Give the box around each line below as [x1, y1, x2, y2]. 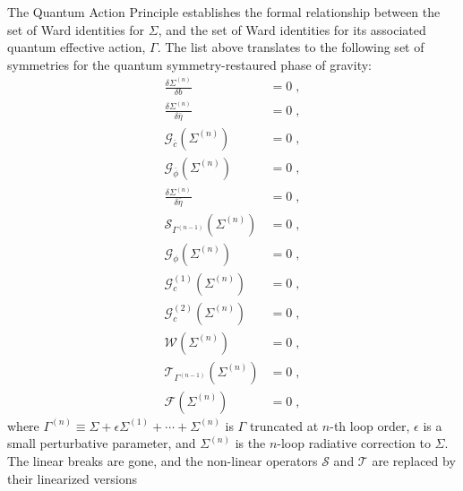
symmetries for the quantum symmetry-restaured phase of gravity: [7, 55, 372, 73]
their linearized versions [7, 469, 137, 487]
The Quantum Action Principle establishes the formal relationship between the [7, 3, 441, 21]
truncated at [249, 416, 319, 435]
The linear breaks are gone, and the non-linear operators [7, 452, 318, 469]
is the [235, 434, 266, 452]
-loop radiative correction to [277, 434, 431, 452]
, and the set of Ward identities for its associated [158, 20, 426, 39]
